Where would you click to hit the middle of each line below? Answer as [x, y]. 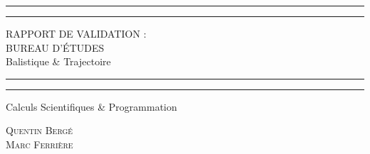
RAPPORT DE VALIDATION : [76, 33]
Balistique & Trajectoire [58, 61]
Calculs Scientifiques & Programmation [91, 106]
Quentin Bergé [39, 130]
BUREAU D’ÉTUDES [55, 47]
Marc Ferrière [39, 144]
